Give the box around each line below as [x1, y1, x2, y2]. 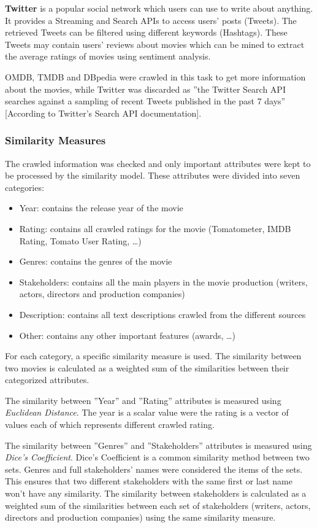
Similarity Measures [5, 133, 106, 148]
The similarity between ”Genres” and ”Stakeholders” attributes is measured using [5, 438, 312, 451]
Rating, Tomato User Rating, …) [19, 234, 142, 247]
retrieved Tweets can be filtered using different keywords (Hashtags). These [5, 26, 288, 39]
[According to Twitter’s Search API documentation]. [5, 106, 202, 119]
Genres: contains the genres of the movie [19, 255, 172, 268]
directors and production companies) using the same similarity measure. [5, 511, 276, 524]
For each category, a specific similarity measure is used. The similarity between [5, 349, 302, 362]
